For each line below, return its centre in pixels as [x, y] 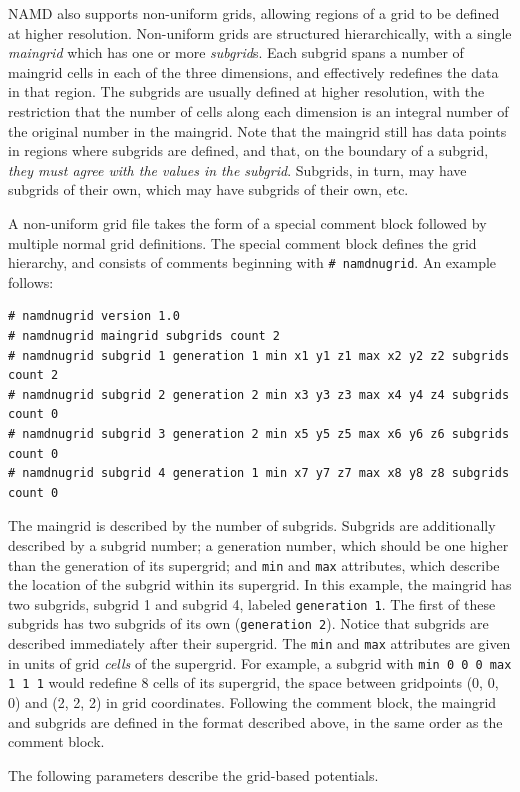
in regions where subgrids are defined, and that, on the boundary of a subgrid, [248, 150]
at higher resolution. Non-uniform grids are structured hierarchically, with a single [260, 32]
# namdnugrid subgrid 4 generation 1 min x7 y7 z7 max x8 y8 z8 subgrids [259, 473]
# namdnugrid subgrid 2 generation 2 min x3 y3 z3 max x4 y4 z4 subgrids [259, 394]
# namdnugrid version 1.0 [94, 316]
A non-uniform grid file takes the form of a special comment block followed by [247, 222]
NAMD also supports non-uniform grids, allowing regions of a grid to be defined [254, 13]
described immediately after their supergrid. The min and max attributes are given [259, 643]
